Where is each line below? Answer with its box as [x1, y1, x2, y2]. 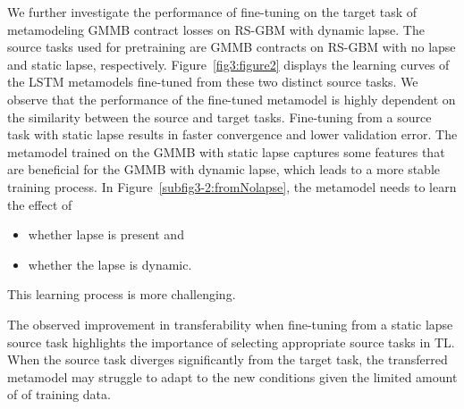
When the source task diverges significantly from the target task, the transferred [7, 350, 448, 369]
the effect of [7, 195, 72, 213]
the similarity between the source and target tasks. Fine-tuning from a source [7, 107, 432, 126]
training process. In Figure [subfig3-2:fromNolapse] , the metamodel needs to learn [7, 177, 457, 196]
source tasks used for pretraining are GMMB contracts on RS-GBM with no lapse [7, 38, 456, 56]
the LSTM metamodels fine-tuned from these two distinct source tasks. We [7, 72, 418, 91]
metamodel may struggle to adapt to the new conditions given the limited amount [7, 367, 458, 386]
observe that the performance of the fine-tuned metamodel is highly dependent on [7, 89, 456, 108]
